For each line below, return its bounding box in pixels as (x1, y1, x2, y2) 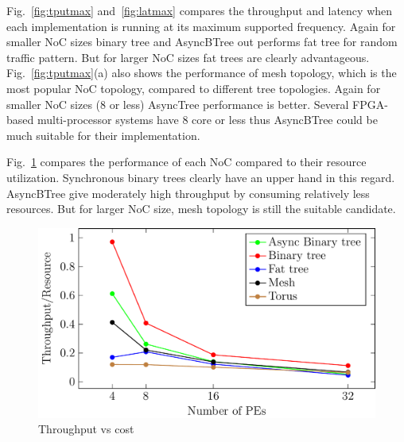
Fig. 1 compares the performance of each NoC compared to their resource (6, 153, 367, 170)
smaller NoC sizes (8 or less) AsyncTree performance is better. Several (6, 95, 349, 112)
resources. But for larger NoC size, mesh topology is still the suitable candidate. (6, 200, 396, 217)
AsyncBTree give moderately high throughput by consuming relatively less (6, 184, 370, 201)
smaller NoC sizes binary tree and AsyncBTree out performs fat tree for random (6, 33, 398, 50)
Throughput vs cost (38, 421, 134, 437)
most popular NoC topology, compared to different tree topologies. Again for (6, 79, 381, 96)
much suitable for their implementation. (6, 126, 200, 143)
